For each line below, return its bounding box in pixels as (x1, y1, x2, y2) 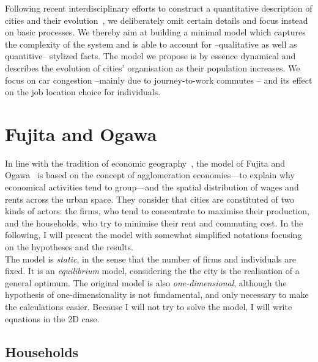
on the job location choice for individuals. (5, 85, 161, 98)
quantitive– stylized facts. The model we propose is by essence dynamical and (5, 49, 296, 62)
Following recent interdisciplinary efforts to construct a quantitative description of (5, 2, 312, 14)
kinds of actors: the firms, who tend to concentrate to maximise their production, (5, 205, 309, 217)
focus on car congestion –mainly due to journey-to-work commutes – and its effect (5, 73, 312, 86)
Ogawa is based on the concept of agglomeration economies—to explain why (5, 168, 295, 181)
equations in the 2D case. (5, 312, 100, 325)
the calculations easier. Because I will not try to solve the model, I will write (5, 300, 292, 313)
